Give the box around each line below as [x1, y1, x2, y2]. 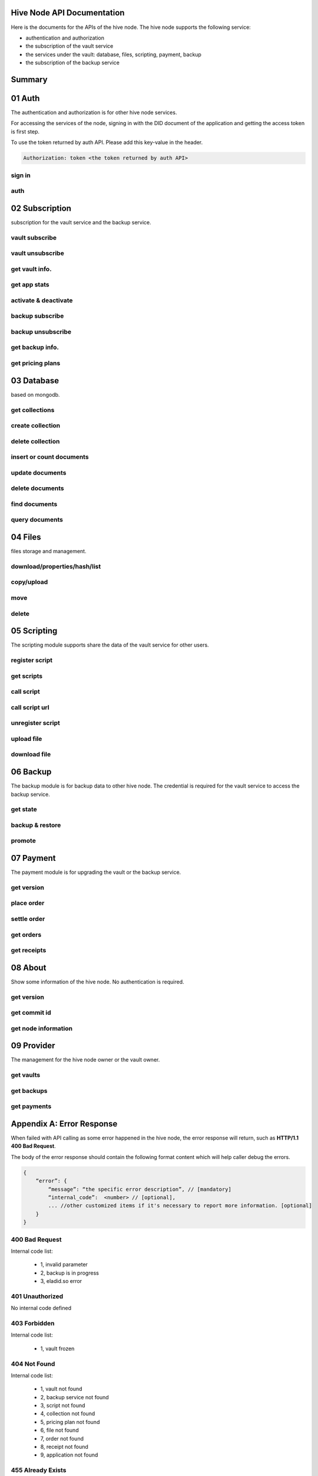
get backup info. [11, 343, 59, 351]
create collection [11, 422, 61, 430]
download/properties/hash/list [11, 562, 101, 570]
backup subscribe [11, 312, 64, 320]
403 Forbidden [11, 1319, 55, 1327]
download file [11, 750, 51, 759]
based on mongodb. [11, 391, 60, 398]
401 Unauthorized [11, 1292, 64, 1300]
